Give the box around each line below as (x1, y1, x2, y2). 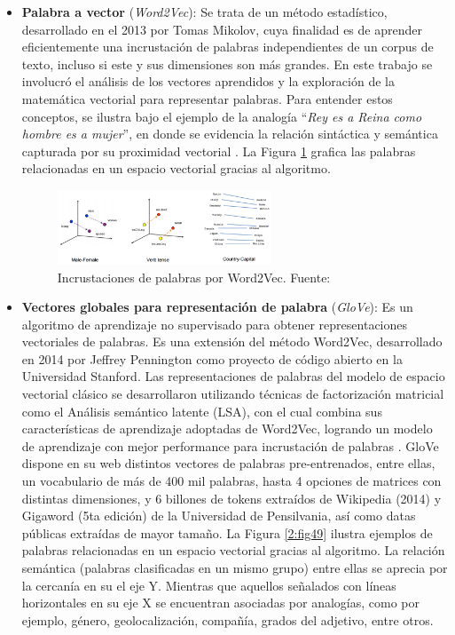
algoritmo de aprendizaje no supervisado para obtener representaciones (21, 314, 408, 333)
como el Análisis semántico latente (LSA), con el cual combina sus (21, 401, 382, 420)
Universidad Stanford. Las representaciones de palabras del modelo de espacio (21, 367, 445, 385)
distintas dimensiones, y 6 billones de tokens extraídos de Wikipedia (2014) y (21, 488, 442, 507)
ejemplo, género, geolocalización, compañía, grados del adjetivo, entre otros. (21, 610, 434, 629)
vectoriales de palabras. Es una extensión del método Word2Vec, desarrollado (21, 332, 443, 351)
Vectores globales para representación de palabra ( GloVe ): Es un (21, 298, 413, 316)
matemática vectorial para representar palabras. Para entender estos (21, 89, 393, 107)
